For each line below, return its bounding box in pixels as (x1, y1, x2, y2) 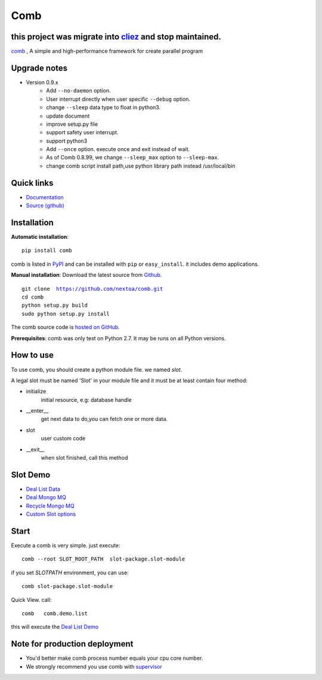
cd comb (21, 294, 44, 301)
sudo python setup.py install (21, 310, 110, 317)
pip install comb (21, 247, 72, 254)
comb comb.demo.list (21, 610, 88, 617)
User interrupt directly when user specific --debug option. (46, 96, 191, 103)
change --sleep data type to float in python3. (46, 104, 161, 111)
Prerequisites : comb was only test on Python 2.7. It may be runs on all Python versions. (11, 334, 227, 341)
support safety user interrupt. (46, 129, 119, 136)
